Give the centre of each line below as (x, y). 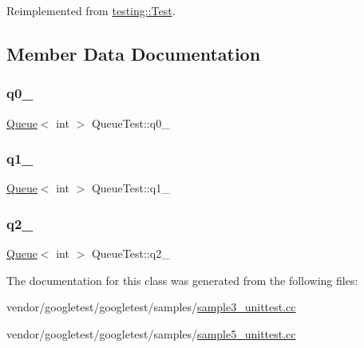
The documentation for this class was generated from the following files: (182, 280)
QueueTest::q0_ (131, 123)
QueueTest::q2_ (131, 253)
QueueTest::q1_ (131, 188)
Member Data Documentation (134, 53)
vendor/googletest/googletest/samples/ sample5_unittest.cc (151, 334)
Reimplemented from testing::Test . (91, 10)
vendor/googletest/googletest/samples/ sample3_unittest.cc (151, 307)
